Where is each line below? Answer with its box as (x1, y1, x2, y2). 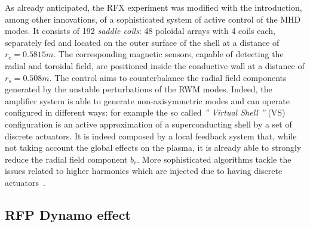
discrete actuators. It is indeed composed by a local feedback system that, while (5, 129, 297, 142)
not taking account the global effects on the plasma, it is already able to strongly (5, 141, 302, 154)
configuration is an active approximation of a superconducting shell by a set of (5, 117, 292, 130)
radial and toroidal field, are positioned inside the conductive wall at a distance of (5, 59, 305, 71)
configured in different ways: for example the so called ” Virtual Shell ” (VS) (5, 106, 286, 119)
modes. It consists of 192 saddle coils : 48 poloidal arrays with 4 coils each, (5, 24, 276, 37)
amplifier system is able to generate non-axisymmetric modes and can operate (5, 94, 290, 107)
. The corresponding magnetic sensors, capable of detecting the (53, 48, 284, 60)
